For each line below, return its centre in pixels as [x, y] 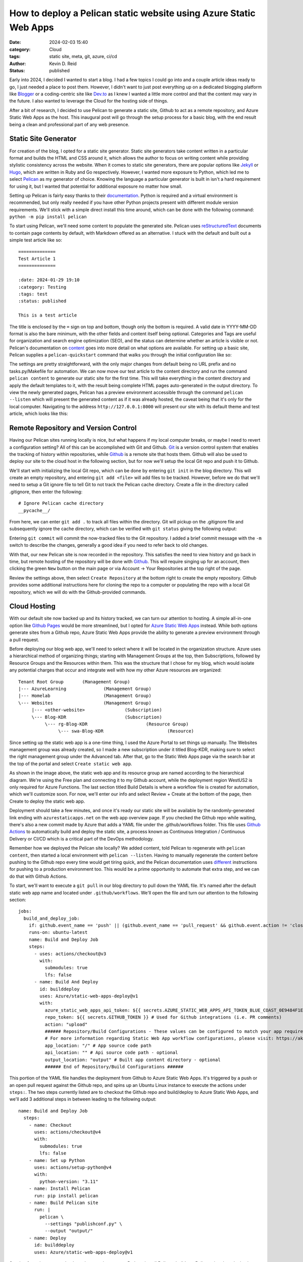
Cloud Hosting [32, 607]
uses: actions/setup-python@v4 [73, 1167]
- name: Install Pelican [59, 1189]
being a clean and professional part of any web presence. [69, 124]
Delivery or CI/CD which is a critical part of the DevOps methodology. [82, 838]
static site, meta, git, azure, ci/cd [83, 57]
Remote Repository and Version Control [73, 428]
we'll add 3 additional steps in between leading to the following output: [83, 1099]
